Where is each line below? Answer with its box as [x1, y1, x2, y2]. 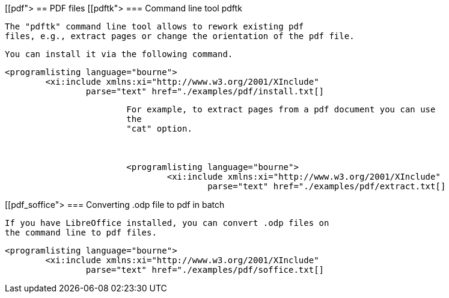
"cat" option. [126, 124, 192, 133]
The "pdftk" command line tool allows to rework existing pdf [5, 22, 304, 31]
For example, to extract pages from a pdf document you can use [126, 105, 436, 114]
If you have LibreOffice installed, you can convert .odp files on [5, 218, 329, 228]
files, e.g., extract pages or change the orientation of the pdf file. [5, 31, 355, 41]
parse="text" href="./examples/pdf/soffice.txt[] [85, 265, 325, 275]
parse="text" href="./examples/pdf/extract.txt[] [207, 181, 446, 191]
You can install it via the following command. [5, 49, 233, 59]
